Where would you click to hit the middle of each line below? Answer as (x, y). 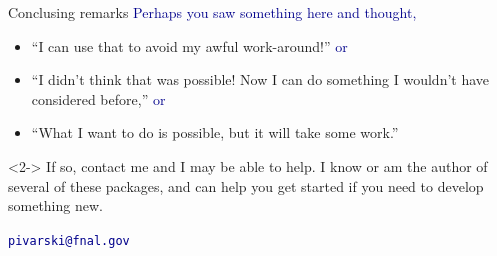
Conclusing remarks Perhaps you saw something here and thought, (212, 12)
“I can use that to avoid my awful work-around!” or (189, 45)
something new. (55, 205)
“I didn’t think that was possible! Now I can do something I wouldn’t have (260, 79)
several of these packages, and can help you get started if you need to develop (246, 185)
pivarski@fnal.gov (69, 240)
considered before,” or (98, 98)
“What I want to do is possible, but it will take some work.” (215, 132)
